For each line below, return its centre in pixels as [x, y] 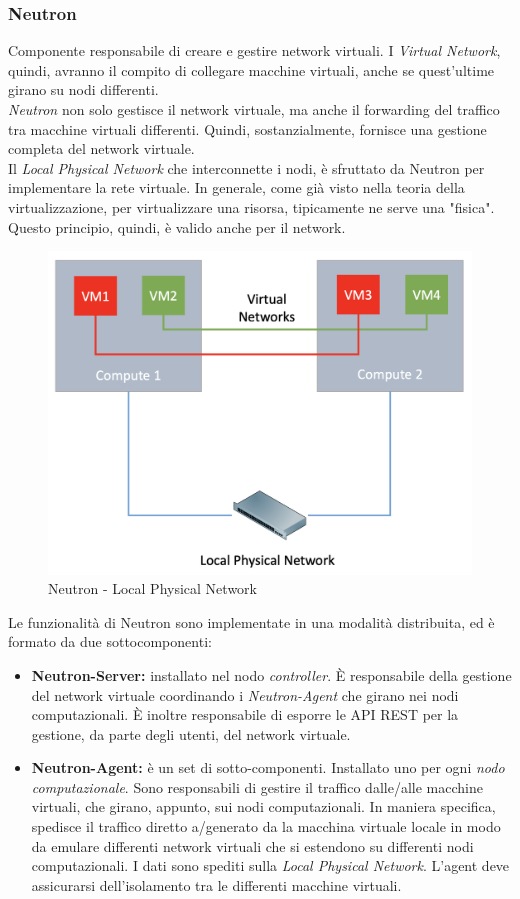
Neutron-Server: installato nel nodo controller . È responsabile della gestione [271, 674]
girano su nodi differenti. [83, 89]
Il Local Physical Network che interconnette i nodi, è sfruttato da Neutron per [246, 167]
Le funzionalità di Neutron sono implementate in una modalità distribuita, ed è [251, 621]
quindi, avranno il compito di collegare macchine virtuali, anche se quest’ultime [251, 69]
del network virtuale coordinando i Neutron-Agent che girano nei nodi [245, 694]
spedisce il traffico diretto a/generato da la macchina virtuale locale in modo [266, 826]
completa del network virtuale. [101, 148]
